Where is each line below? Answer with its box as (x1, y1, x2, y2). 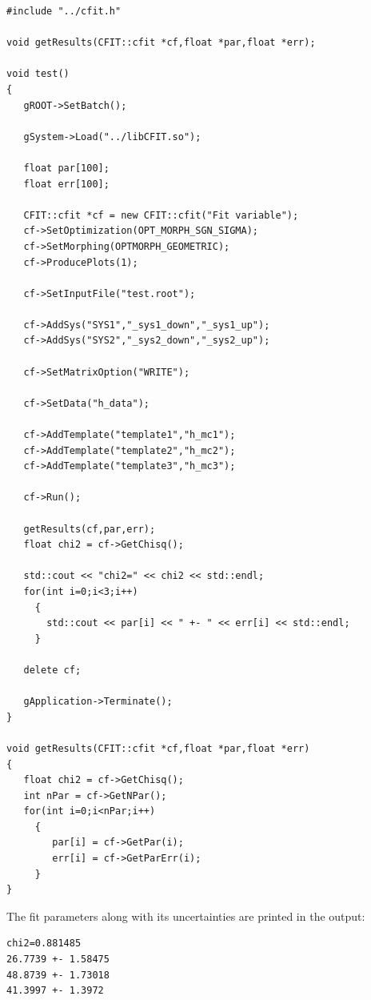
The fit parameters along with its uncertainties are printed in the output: (6, 907, 365, 924)
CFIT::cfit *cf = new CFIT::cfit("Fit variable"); (23, 209, 299, 221)
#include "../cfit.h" (6, 6, 122, 17)
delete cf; (23, 664, 82, 676)
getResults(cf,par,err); (23, 523, 156, 535)
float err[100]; (23, 178, 110, 190)
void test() (6, 68, 70, 80)
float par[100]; (23, 162, 110, 174)
